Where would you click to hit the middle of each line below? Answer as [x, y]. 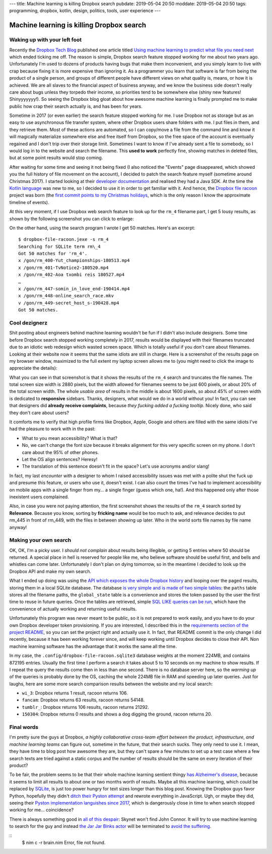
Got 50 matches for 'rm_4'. [53, 254]
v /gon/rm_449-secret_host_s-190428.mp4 [69, 303]
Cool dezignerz [28, 322]
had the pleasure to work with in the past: [52, 429]
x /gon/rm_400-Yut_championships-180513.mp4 [74, 260]
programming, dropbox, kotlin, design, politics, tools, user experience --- [85, 11]
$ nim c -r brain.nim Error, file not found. [64, 842]
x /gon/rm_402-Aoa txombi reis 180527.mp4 [72, 275]
